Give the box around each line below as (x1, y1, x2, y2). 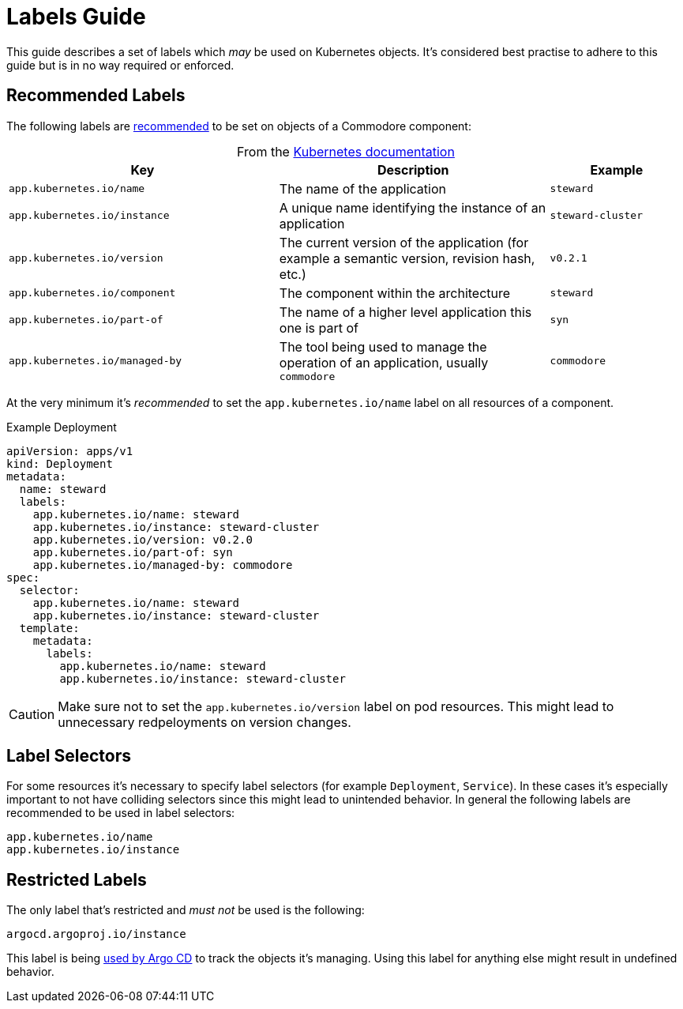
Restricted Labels (6, 869, 147, 890)
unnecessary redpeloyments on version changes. (58, 713, 351, 730)
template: (19, 621, 80, 634)
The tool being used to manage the (279, 338, 487, 355)
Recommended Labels (6, 85, 186, 106)
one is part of (279, 319, 358, 336)
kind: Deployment (6, 457, 113, 470)
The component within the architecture (279, 284, 511, 301)
